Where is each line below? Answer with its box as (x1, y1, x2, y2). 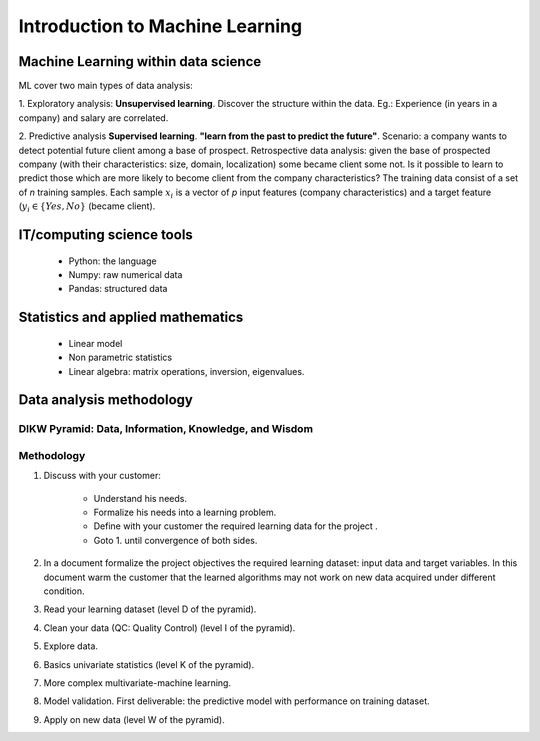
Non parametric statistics (68, 351, 173, 364)
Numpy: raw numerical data (68, 268, 183, 280)
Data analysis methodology (18, 391, 194, 409)
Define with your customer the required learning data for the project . (93, 520, 379, 532)
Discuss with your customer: (43, 470, 162, 482)
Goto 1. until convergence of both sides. (93, 534, 258, 546)
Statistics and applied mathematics (18, 309, 244, 326)
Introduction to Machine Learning (18, 15, 303, 37)
